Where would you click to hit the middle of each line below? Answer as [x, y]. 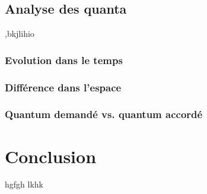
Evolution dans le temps [64, 60]
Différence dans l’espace [63, 87]
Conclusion [51, 156]
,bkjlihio [20, 34]
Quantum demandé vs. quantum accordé [104, 114]
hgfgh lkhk [24, 184]
